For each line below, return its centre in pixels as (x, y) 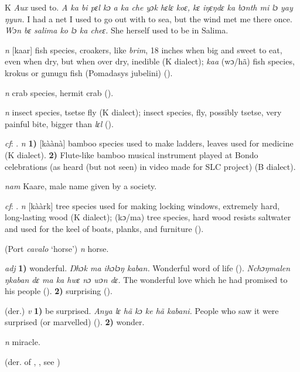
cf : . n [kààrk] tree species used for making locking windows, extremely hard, (142, 205)
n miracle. (23, 342)
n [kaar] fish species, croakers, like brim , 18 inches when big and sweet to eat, (144, 50)
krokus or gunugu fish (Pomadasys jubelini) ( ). (89, 72)
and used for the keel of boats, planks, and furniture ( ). (104, 228)
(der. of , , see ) (33, 361)
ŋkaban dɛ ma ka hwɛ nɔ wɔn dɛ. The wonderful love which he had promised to (146, 279)
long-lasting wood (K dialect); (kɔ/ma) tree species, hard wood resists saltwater (148, 217)
